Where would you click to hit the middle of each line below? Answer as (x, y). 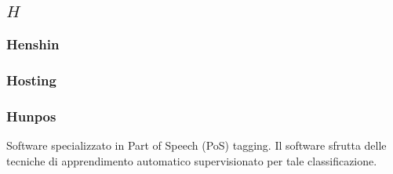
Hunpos (31, 116)
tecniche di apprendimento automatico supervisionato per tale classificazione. (192, 160)
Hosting (31, 80)
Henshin (33, 44)
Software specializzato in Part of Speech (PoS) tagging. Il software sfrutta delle (196, 145)
